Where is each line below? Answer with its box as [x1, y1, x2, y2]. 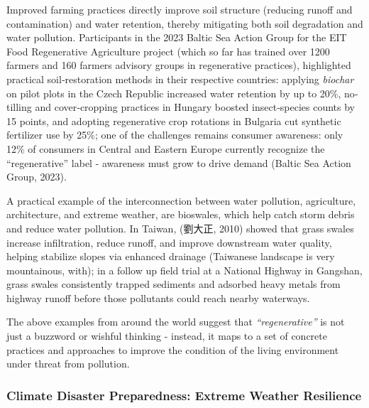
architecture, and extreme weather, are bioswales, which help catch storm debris [6, 207, 355, 222]
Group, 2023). [6, 169, 67, 184]
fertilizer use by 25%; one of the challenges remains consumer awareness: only [6, 127, 343, 142]
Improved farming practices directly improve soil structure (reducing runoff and [6, 2, 353, 16]
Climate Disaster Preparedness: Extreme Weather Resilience [6, 386, 362, 404]
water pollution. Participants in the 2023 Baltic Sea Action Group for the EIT [6, 30, 347, 45]
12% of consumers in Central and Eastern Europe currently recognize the [6, 141, 325, 156]
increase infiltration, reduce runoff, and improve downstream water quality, [6, 235, 332, 249]
